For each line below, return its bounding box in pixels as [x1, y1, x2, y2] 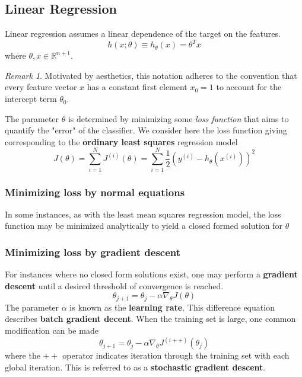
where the [5, 349, 40, 362]
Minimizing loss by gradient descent [5, 244, 181, 259]
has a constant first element [87, 81, 187, 93]
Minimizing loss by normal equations [5, 184, 185, 199]
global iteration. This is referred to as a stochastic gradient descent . [5, 360, 266, 373]
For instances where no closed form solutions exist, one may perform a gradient [5, 268, 298, 280]
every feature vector [5, 81, 77, 93]
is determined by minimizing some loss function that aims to [68, 112, 289, 124]
